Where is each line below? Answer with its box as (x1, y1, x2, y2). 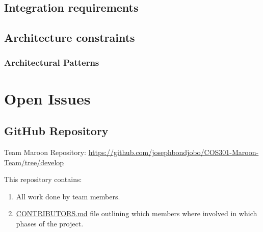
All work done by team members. (16, 191, 120, 201)
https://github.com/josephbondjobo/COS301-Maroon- (88, 146, 259, 157)
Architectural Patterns (4, 56, 99, 69)
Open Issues (4, 88, 91, 109)
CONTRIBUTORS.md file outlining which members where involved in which (16, 208, 257, 219)
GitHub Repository (4, 123, 109, 139)
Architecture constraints (4, 30, 135, 45)
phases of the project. (16, 218, 84, 228)
